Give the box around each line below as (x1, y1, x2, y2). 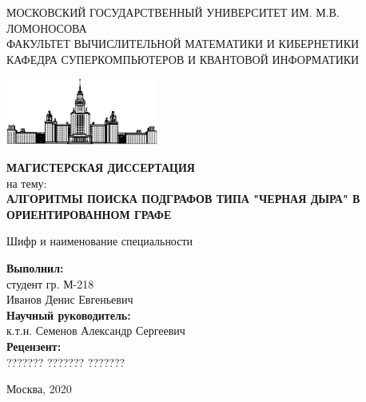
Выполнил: (6, 259, 64, 276)
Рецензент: (6, 337, 62, 354)
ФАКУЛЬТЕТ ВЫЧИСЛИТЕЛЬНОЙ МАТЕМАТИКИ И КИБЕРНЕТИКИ (6, 35, 360, 52)
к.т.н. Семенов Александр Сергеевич (6, 322, 185, 339)
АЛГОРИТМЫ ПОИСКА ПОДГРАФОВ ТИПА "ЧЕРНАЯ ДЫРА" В (6, 190, 360, 207)
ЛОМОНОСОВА (6, 19, 87, 36)
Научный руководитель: (6, 306, 131, 323)
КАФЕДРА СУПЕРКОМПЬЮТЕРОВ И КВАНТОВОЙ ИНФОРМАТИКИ (6, 50, 360, 67)
